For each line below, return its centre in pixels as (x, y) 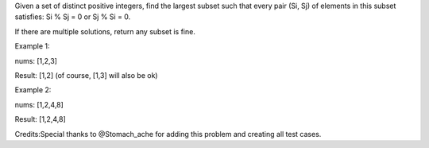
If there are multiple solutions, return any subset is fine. (105, 31)
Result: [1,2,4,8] (41, 119)
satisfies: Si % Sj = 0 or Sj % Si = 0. (73, 17)
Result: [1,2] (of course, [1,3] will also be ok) (86, 75)
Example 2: (33, 90)
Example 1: (32, 46)
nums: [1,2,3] (36, 60)
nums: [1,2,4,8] (39, 104)
